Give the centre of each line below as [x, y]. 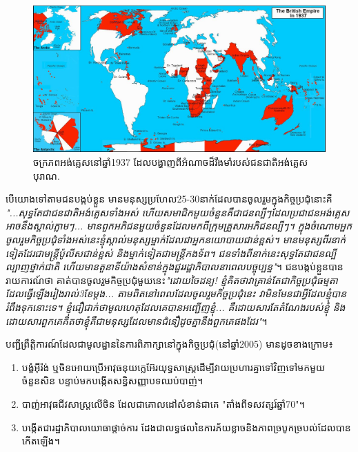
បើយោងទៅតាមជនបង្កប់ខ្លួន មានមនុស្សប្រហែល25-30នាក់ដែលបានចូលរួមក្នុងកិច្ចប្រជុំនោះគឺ [169, 199]
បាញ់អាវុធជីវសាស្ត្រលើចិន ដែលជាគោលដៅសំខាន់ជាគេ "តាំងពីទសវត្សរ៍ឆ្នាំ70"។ [163, 403]
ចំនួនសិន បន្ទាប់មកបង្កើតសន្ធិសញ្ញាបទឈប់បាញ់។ [112, 380]
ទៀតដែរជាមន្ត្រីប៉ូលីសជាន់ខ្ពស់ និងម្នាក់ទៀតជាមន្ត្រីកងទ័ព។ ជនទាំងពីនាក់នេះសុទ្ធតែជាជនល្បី [171, 253]
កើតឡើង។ [41, 441]
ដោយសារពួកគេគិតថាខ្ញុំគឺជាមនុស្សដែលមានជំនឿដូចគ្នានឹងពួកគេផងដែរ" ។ [137, 320]
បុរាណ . [47, 175]
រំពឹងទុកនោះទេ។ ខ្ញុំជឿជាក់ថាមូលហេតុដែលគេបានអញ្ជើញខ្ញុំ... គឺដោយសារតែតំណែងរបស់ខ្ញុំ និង [176, 307]
